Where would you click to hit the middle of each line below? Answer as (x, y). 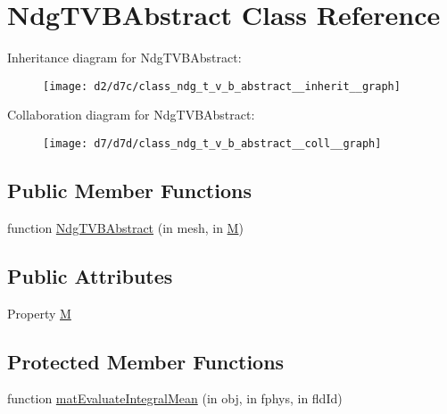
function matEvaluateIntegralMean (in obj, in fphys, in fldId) (175, 398)
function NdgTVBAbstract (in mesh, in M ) (125, 227)
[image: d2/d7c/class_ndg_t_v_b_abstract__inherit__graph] (222, 86)
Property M (39, 313)
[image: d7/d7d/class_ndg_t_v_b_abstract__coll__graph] (212, 143)
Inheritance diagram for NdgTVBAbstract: (124, 58)
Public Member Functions (129, 190)
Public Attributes (90, 275)
